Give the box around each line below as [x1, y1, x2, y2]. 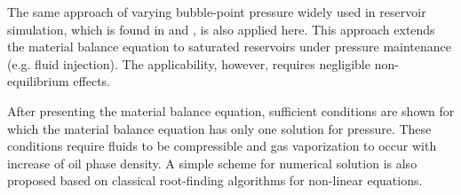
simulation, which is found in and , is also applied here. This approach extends [7, 19, 435, 38]
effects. [73, 72, 111, 90]
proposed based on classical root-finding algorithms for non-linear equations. [7, 171, 423, 190]
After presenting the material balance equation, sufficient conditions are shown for [7, 101, 455, 120]
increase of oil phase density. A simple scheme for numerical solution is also [7, 153, 417, 172]
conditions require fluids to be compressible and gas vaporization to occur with [7, 136, 437, 155]
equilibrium [7, 72, 69, 90]
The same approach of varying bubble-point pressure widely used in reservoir [7, 3, 426, 20]
